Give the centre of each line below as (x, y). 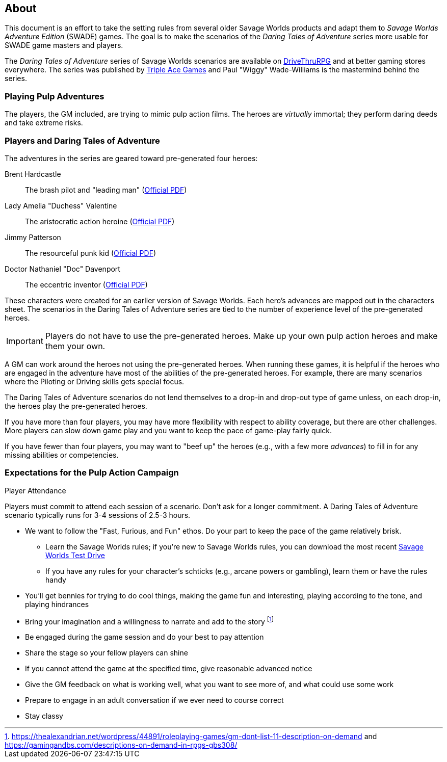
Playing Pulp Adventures (55, 96)
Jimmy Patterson (33, 237)
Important (25, 341)
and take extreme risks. (44, 123)
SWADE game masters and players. (64, 45)
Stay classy (44, 716)
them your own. (75, 346)
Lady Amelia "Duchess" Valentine (61, 205)
